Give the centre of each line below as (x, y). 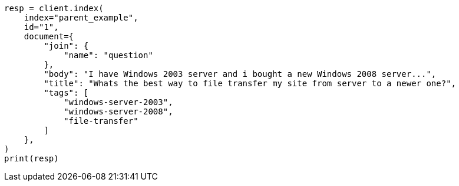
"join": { (66, 46)
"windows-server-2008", (118, 111)
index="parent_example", (81, 18)
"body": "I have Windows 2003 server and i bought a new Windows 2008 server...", (240, 74)
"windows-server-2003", (118, 102)
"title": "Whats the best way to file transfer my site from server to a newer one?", (250, 83)
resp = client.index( (54, 8)
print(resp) (32, 158)
